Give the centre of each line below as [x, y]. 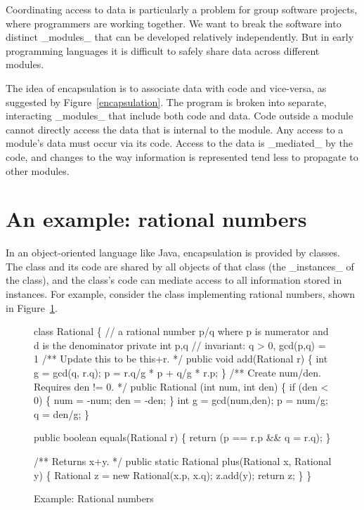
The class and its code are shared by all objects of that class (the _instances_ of [180, 266]
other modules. [38, 170]
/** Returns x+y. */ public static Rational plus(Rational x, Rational [183, 460]
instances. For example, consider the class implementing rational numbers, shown [181, 294]
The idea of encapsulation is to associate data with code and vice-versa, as [166, 87]
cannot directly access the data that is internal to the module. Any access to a [175, 129]
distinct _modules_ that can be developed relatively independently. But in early [180, 37]
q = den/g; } [61, 413]
